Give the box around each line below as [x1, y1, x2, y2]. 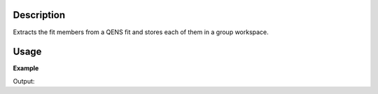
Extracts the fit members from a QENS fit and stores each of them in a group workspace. [13, 28, 269, 36]
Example [13, 64, 39, 72]
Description [13, 9, 66, 21]
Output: [13, 77, 35, 85]
